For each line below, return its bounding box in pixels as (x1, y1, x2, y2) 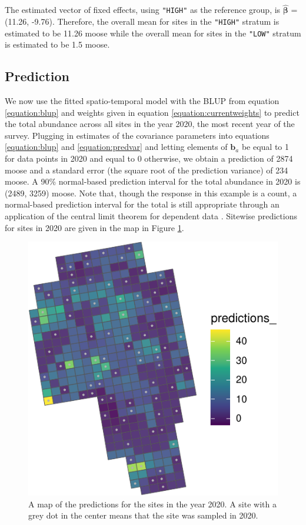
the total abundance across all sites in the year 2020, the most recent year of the (5, 118, 295, 130)
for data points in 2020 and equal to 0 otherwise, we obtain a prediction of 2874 (5, 152, 293, 164)
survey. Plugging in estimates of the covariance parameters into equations (5, 129, 270, 141)
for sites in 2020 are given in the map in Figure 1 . (5, 221, 184, 233)
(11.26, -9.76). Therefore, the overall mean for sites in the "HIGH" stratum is (5, 15, 280, 27)
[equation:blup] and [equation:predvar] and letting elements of (5, 141, 228, 153)
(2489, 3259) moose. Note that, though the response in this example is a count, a (5, 186, 297, 199)
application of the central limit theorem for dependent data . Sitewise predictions (5, 209, 297, 222)
